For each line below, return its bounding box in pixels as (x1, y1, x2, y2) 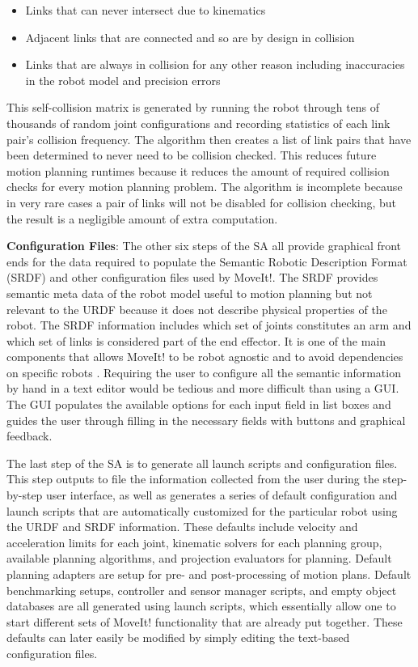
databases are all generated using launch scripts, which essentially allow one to (6, 597, 396, 614)
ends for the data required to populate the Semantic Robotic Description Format (6, 253, 407, 270)
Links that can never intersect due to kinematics (25, 2, 266, 18)
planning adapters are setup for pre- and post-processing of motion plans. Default (6, 566, 412, 582)
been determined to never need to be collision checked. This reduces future (6, 147, 377, 164)
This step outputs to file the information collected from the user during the (6, 470, 379, 487)
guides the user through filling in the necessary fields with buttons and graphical (6, 411, 406, 428)
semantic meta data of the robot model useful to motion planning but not (6, 284, 373, 301)
